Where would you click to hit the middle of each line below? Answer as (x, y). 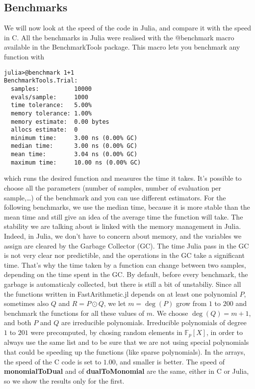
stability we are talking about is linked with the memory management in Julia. (123, 226)
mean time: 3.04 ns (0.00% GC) (74, 154)
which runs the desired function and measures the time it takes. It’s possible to (123, 178)
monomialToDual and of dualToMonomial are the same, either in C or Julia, (127, 371)
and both (18, 322)
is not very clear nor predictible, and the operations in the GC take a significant (124, 255)
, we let (115, 303)
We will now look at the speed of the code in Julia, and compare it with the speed (127, 28)
